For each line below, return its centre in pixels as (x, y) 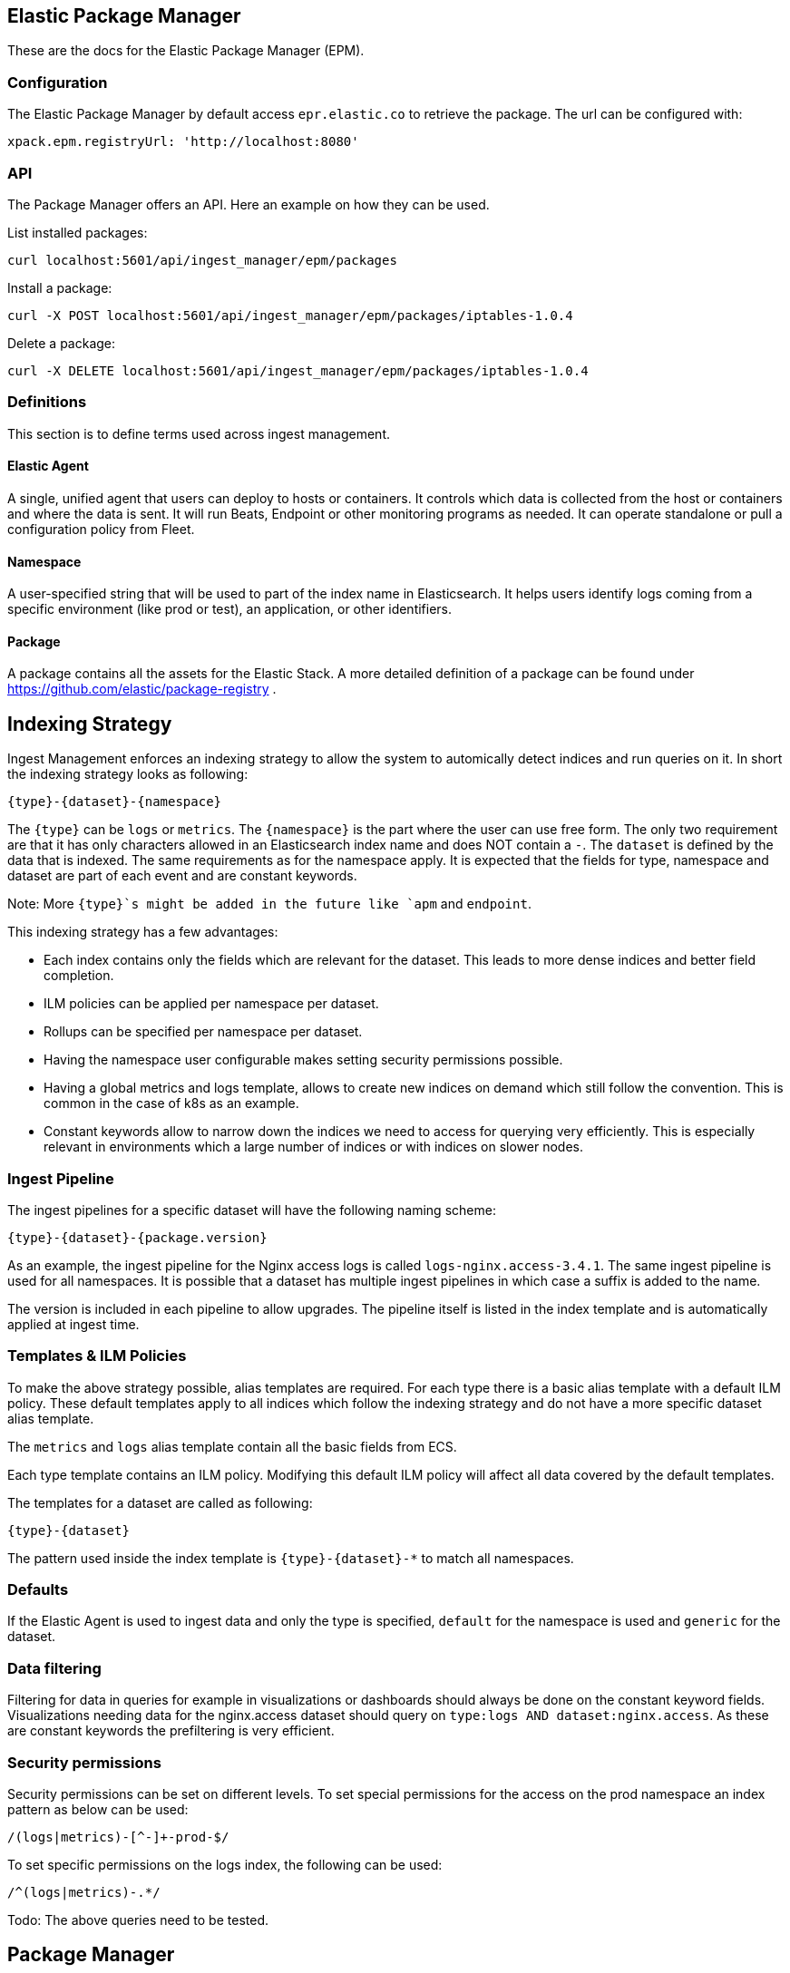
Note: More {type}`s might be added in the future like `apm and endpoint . (269, 904)
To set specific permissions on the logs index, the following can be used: (225, 1864)
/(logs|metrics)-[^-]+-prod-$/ (118, 1837)
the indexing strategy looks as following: (128, 774)
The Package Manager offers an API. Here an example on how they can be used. (249, 204)
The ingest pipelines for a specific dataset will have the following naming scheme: (252, 1210)
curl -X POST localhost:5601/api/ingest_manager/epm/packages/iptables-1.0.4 (290, 315)
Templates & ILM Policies (97, 1356)
